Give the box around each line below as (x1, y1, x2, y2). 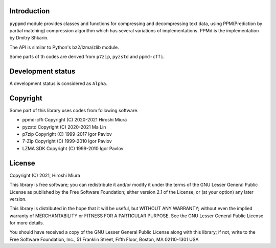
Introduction (9, 7, 50, 15)
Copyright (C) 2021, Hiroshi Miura (9, 172, 80, 178)
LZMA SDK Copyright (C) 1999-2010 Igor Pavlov (22, 145, 124, 151)
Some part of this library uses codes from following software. (9, 107, 139, 113)
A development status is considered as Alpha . (9, 80, 107, 87)
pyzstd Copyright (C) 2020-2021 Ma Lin (22, 123, 106, 130)
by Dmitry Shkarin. (9, 35, 49, 41)
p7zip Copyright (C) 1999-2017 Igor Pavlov (22, 131, 112, 137)
